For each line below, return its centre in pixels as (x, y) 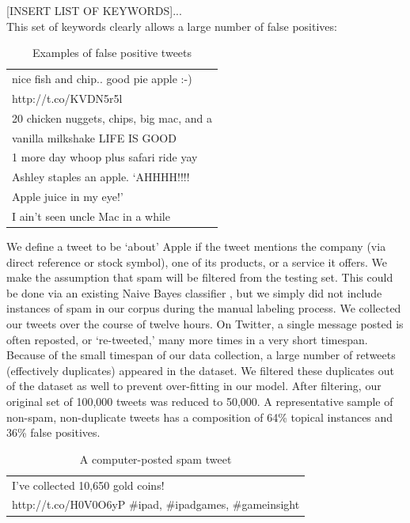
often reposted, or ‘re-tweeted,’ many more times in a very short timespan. (187, 339)
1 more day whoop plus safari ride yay (105, 157)
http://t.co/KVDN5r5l (67, 98)
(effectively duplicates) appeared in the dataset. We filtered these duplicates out (200, 370)
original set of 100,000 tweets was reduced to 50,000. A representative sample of (200, 401)
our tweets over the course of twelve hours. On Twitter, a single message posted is (205, 324)
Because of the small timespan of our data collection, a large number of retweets (201, 355)
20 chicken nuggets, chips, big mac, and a (112, 117)
